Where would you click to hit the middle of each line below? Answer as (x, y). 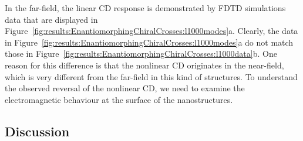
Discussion (37, 131)
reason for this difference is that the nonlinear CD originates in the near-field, (144, 65)
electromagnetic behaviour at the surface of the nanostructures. (119, 99)
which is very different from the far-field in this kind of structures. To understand (151, 76)
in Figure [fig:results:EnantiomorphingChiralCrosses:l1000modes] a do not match (149, 42)
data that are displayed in (51, 19)
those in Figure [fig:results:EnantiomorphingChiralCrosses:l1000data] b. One (141, 54)
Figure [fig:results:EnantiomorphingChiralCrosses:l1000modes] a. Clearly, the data (151, 31)
